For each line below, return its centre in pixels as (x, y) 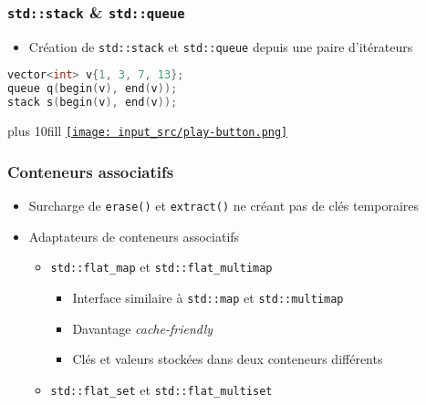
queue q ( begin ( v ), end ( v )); (93, 89)
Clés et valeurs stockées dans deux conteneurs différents (228, 359)
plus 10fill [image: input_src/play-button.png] (148, 131)
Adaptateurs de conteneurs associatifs (134, 236)
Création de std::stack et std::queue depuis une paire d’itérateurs (221, 46)
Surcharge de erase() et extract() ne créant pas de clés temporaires (224, 205)
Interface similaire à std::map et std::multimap (208, 297)
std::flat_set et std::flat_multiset (161, 389)
